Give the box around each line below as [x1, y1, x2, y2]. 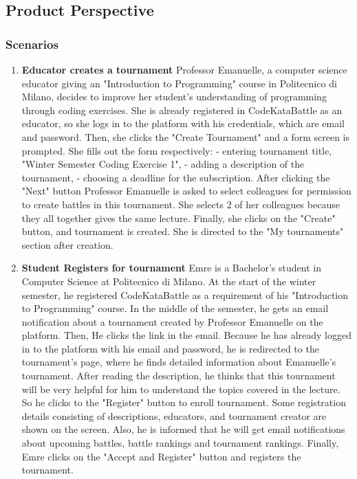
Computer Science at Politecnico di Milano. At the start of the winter [21, 274, 316, 288]
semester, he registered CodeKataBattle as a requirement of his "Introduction [21, 287, 349, 302]
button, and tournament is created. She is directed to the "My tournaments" [21, 224, 344, 238]
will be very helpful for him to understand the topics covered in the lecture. [21, 381, 340, 396]
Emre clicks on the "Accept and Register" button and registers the [21, 449, 301, 463]
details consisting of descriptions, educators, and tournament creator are [21, 408, 327, 423]
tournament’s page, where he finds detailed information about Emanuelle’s [21, 355, 336, 369]
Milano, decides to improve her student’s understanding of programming [21, 89, 327, 104]
